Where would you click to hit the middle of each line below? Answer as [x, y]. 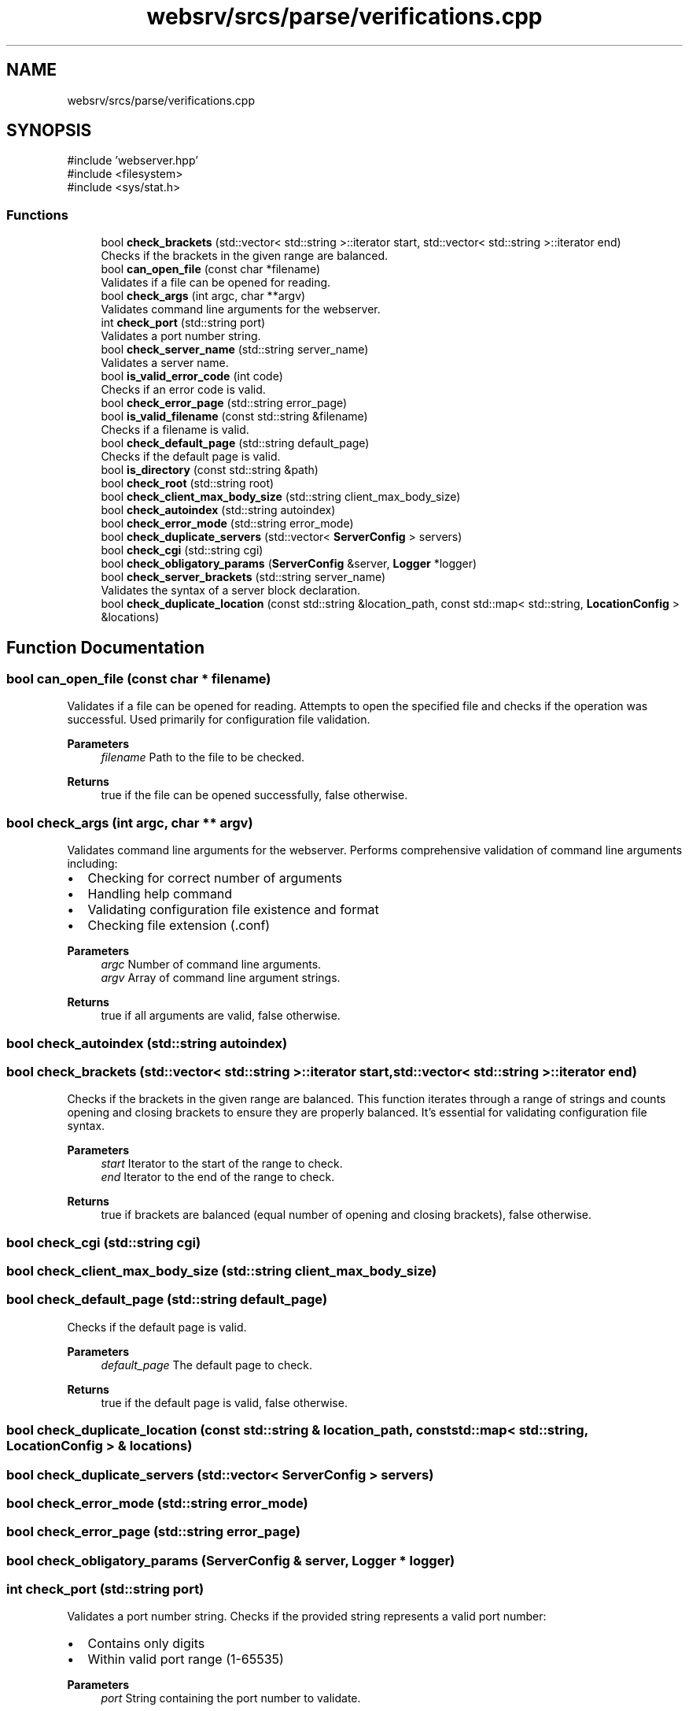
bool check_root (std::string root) [188, 483]
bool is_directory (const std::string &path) [210, 470]
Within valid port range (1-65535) [186, 1659]
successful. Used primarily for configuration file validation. [219, 720]
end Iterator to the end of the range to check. [218, 1177]
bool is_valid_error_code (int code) [192, 376]
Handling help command [160, 894]
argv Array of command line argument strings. [221, 978]
